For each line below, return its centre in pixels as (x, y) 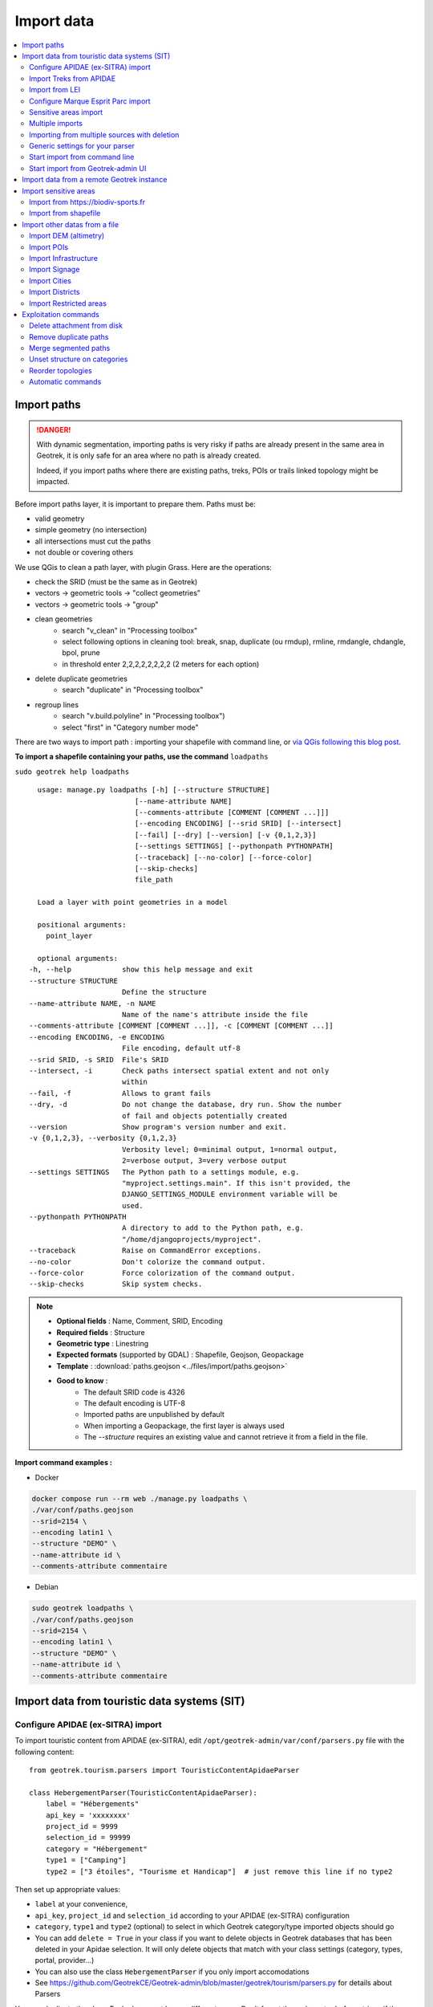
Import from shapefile (65, 214)
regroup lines (57, 704)
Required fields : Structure (101, 1332)
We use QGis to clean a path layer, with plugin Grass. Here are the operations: (144, 567)
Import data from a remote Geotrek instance (95, 180)
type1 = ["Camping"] (86, 1860)
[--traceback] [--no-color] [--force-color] (223, 857)
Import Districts (55, 292)
